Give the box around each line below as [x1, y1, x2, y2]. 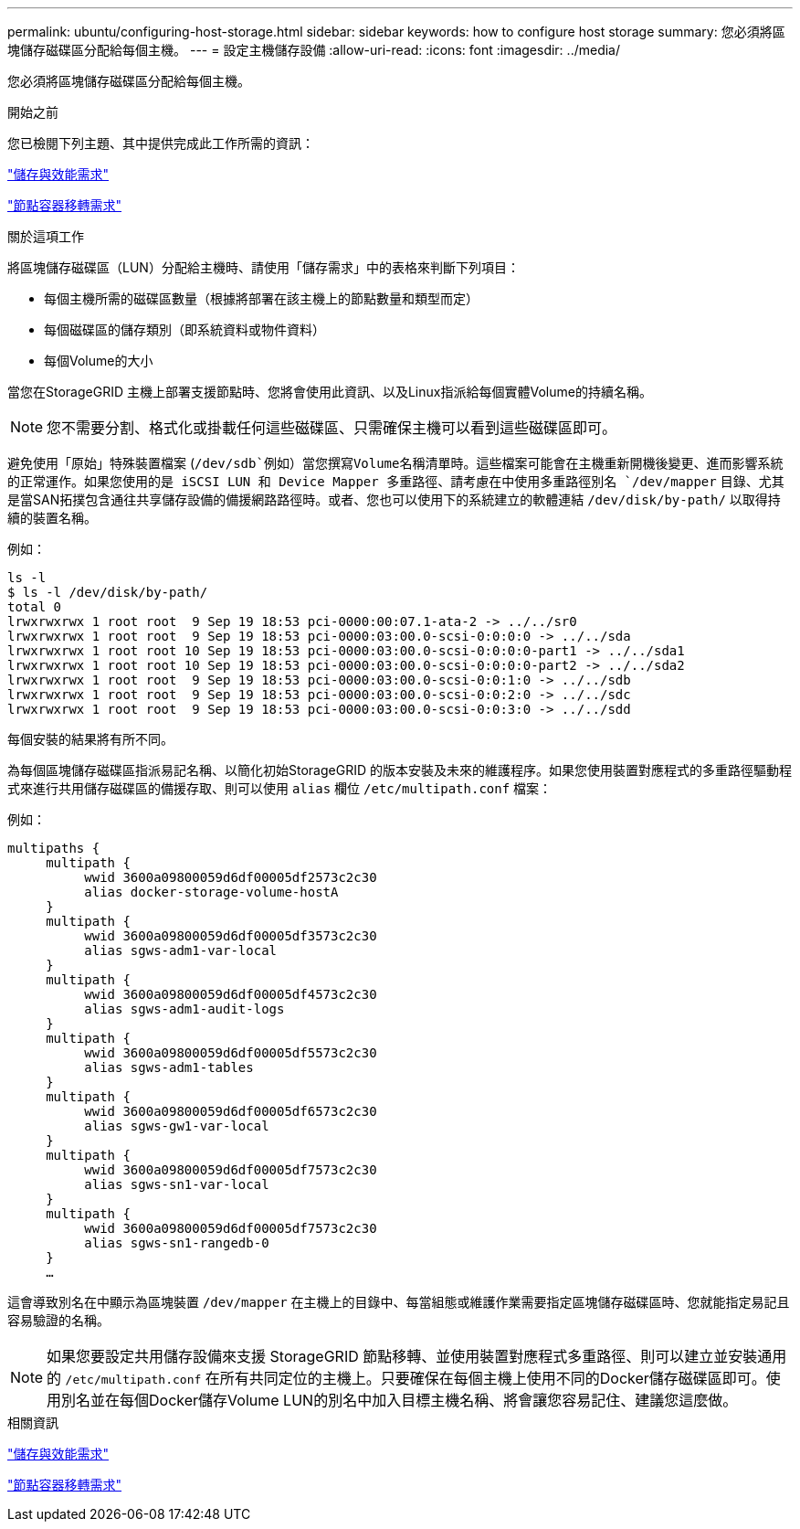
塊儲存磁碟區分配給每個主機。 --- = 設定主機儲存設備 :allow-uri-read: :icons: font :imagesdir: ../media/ [7, 42, 621, 58]
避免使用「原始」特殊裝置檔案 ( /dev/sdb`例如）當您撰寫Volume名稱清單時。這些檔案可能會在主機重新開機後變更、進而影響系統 [7, 455, 784, 471]
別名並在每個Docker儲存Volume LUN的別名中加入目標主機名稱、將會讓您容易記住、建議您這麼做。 [61, 1391, 738, 1409]
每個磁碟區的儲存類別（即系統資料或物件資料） [44, 322, 325, 337]
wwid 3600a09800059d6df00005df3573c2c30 [84, 929, 377, 943]
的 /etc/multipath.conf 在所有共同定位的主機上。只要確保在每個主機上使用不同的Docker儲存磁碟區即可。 [47, 1369, 766, 1387]
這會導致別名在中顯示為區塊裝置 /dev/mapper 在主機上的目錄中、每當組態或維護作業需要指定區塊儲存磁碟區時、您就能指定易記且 [7, 1294, 790, 1310]
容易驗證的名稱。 [7, 1312, 110, 1328]
